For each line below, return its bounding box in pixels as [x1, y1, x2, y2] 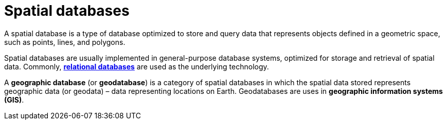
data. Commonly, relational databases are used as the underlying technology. [4, 62, 269, 71]
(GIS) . [4, 95, 24, 104]
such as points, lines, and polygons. [4, 37, 126, 46]
